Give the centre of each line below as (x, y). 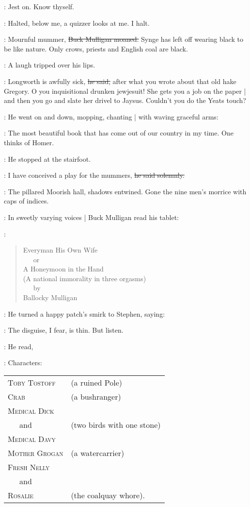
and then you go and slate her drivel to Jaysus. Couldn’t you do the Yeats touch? (125, 100)
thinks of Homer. (29, 142)
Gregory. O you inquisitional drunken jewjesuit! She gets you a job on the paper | (125, 91)
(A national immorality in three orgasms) (85, 278)
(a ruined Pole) (97, 383)
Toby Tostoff (32, 383)
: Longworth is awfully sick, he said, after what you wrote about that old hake (120, 81)
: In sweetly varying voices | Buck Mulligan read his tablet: (91, 217)
